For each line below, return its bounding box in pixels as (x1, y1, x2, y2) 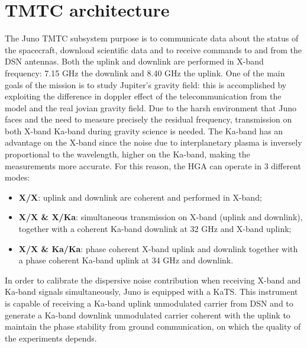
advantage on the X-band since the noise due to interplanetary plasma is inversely (5, 136, 302, 149)
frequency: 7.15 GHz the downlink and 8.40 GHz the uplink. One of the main (5, 66, 285, 79)
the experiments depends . (5, 331, 97, 344)
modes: (5, 171, 30, 183)
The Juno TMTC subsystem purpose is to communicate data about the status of (5, 32, 299, 44)
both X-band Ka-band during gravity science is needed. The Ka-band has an (5, 124, 283, 137)
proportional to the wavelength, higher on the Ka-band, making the (5, 148, 250, 160)
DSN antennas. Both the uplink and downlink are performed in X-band (5, 55, 264, 67)
